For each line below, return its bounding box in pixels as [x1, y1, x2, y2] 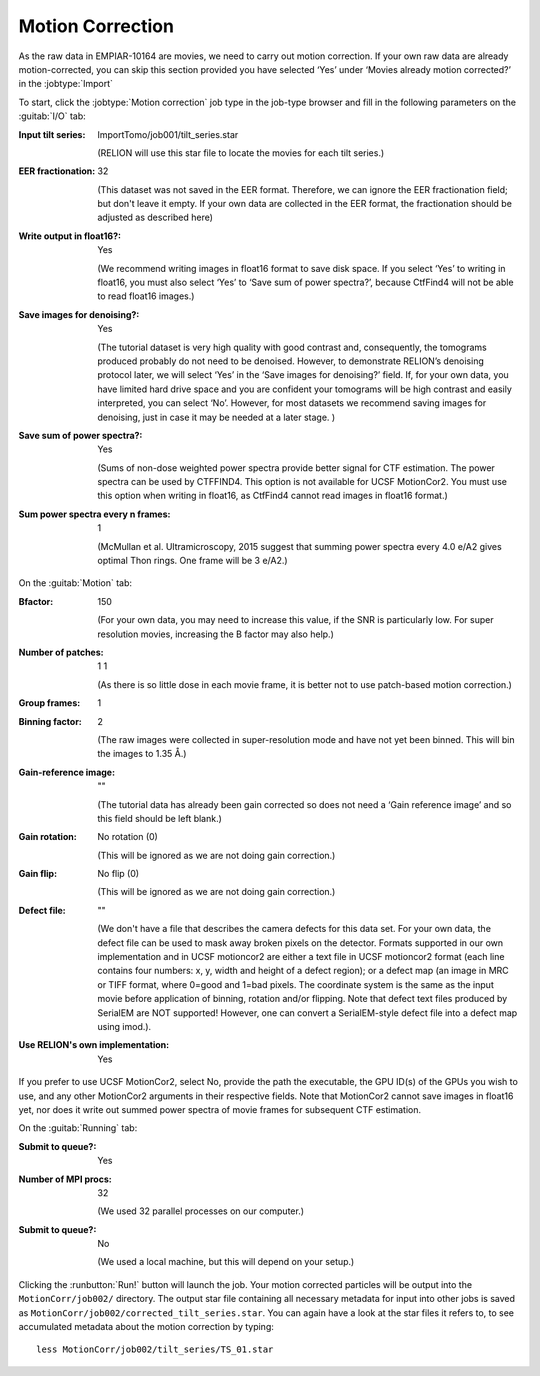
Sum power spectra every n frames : [18, 508, 171, 520]
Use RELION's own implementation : [18, 1039, 170, 1051]
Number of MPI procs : [18, 1173, 112, 1185]
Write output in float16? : [18, 230, 122, 242]
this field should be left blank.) [97, 812, 222, 824]
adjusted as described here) [97, 211, 214, 224]
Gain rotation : [18, 831, 77, 843]
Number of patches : [18, 646, 104, 658]
